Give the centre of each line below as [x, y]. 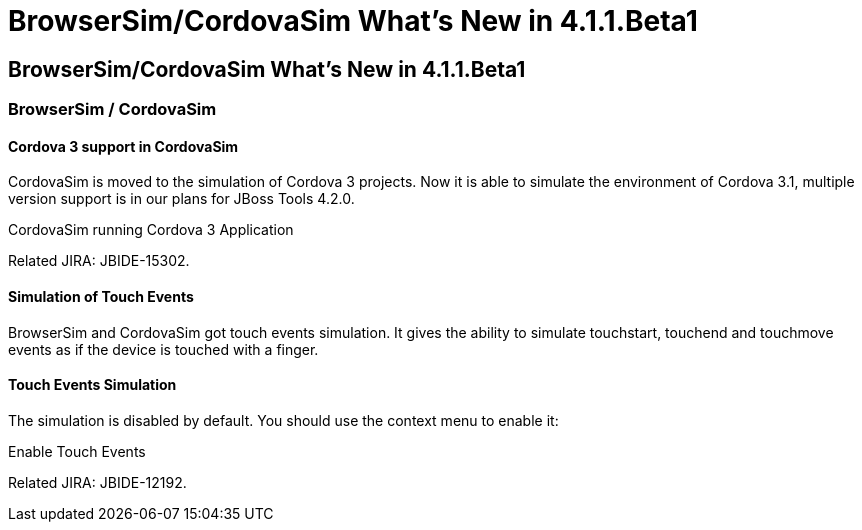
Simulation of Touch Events [101, 296]
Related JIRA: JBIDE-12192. [97, 482]
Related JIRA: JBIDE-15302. [99, 261]
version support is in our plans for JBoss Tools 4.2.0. [181, 199]
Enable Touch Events [77, 451]
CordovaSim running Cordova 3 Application [151, 230]
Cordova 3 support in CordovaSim [123, 146]
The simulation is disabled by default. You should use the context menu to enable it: [283, 420]
